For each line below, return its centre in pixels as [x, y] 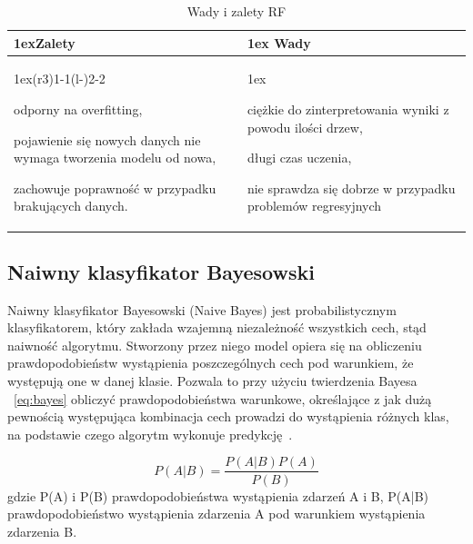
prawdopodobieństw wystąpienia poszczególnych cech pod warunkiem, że [211, 363]
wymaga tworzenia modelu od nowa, [115, 158]
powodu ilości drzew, [305, 127]
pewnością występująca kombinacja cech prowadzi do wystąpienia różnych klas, [228, 416]
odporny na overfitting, [78, 109]
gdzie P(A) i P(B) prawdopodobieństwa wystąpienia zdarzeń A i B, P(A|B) [218, 495]
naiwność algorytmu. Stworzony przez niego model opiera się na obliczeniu [215, 345]
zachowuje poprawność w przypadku [115, 188]
